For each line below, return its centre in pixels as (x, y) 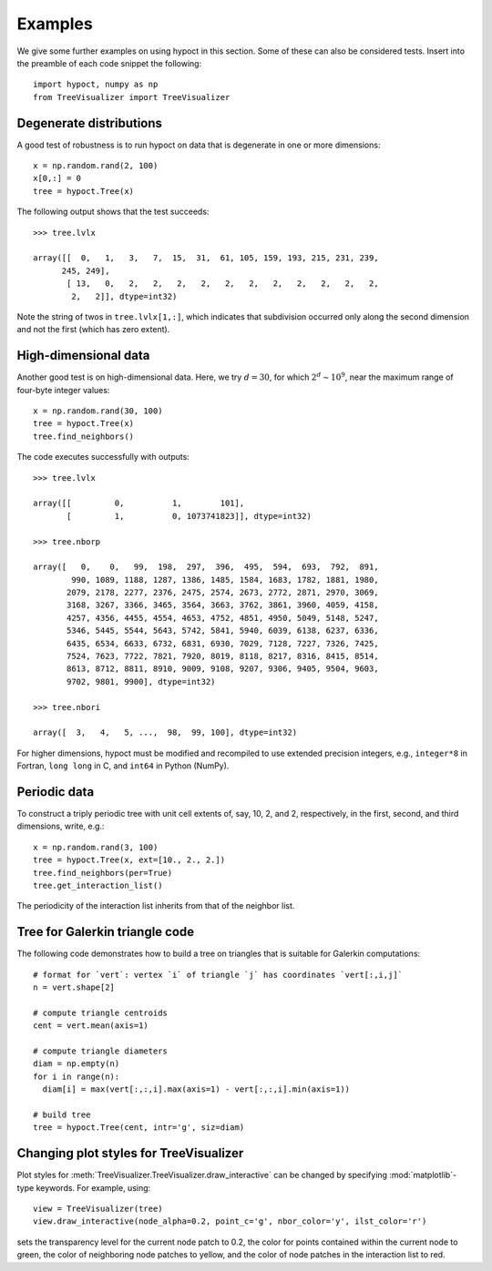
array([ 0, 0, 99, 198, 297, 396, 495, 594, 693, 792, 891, (206, 567)
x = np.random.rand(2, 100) (96, 166)
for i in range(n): (77, 1076)
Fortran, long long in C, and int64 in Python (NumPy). (123, 766)
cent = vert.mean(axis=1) (91, 1026)
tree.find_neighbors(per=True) (103, 873)
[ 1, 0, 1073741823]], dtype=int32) (189, 516)
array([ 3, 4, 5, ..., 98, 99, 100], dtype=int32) (165, 732)
